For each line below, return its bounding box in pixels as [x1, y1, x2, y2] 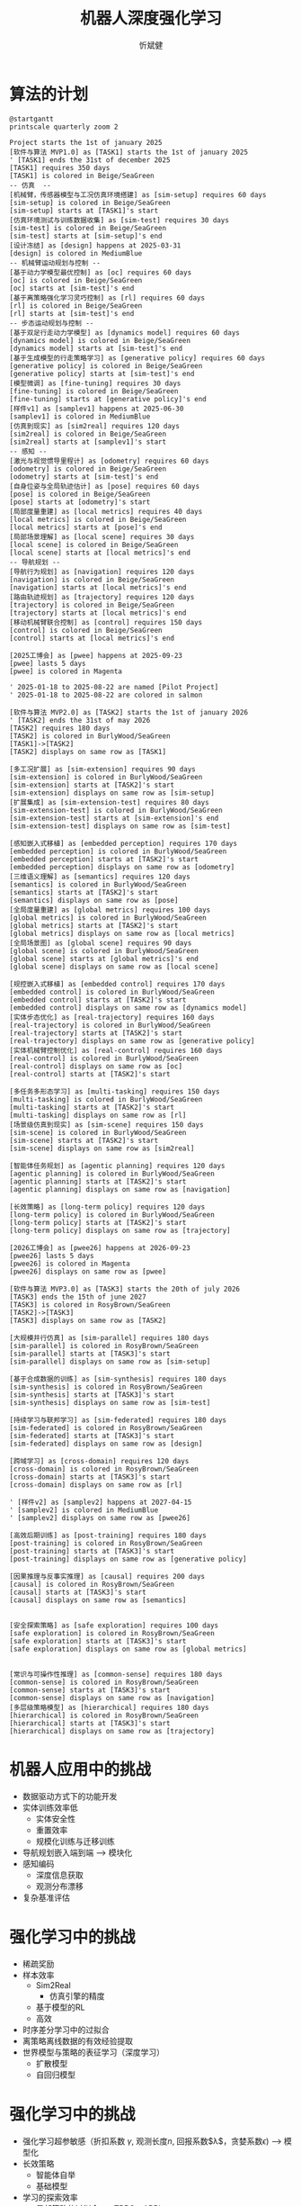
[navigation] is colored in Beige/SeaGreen [9, 575, 175, 584]
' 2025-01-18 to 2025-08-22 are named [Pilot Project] [9, 682, 219, 691]
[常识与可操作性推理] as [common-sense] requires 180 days [9, 1670, 223, 1679]
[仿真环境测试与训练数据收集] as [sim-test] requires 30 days [9, 215, 229, 225]
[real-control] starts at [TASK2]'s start [9, 1069, 171, 1078]
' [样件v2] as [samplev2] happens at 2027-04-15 [9, 1498, 192, 1507]
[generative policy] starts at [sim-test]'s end [9, 369, 195, 378]
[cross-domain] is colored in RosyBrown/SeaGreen [9, 1464, 199, 1473]
